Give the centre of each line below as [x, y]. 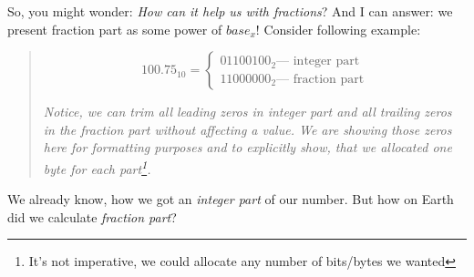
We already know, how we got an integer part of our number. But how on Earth [231, 199]
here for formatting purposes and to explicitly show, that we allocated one [247, 147]
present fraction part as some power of [115, 29]
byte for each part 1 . [97, 167]
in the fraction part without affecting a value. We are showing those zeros [247, 129]
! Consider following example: [338, 29]
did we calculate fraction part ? [92, 216]
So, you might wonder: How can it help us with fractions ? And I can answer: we [230, 11]
